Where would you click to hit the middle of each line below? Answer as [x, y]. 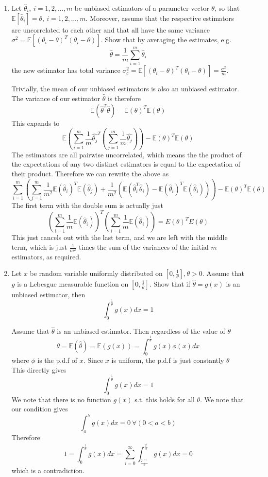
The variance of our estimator [56, 98]
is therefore [124, 98]
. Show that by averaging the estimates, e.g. [166, 40]
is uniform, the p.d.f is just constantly [168, 360]
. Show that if [170, 283]
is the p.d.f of [58, 360]
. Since [93, 360]
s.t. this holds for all [165, 399]
